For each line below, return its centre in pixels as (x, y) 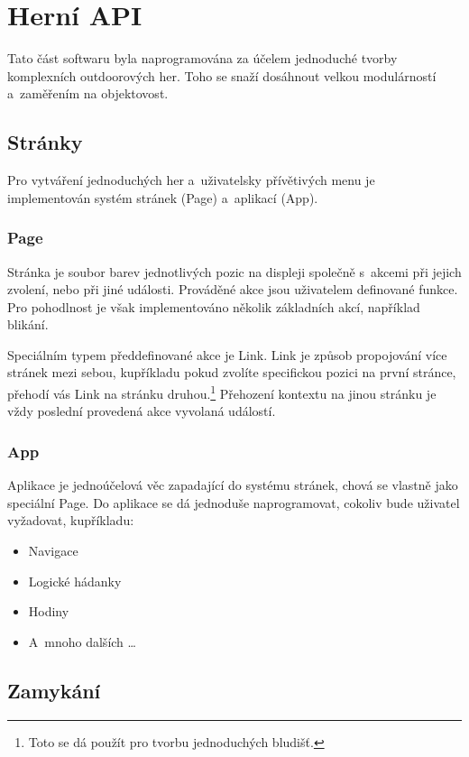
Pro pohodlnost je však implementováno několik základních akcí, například (214, 306)
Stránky (45, 142)
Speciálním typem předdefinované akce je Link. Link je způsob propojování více (227, 354)
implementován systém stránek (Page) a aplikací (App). (163, 197)
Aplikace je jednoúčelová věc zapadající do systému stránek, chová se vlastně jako (233, 485)
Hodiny (49, 611)
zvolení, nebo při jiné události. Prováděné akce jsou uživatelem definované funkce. (233, 289)
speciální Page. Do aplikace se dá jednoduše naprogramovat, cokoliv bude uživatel (234, 502)
